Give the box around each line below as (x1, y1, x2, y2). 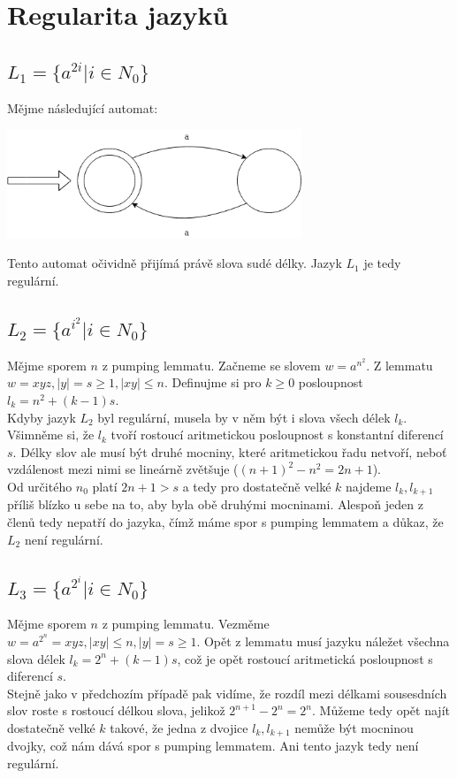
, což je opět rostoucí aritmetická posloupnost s (177, 649, 433, 667)
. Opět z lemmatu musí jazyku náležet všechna (196, 631, 450, 650)
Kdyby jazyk (7, 408, 76, 426)
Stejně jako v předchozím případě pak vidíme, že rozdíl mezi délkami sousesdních (7, 683, 447, 702)
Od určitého (7, 477, 72, 495)
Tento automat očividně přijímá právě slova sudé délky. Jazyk (7, 254, 342, 272)
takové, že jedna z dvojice (110, 718, 248, 736)
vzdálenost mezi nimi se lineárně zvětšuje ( (7, 460, 239, 478)
